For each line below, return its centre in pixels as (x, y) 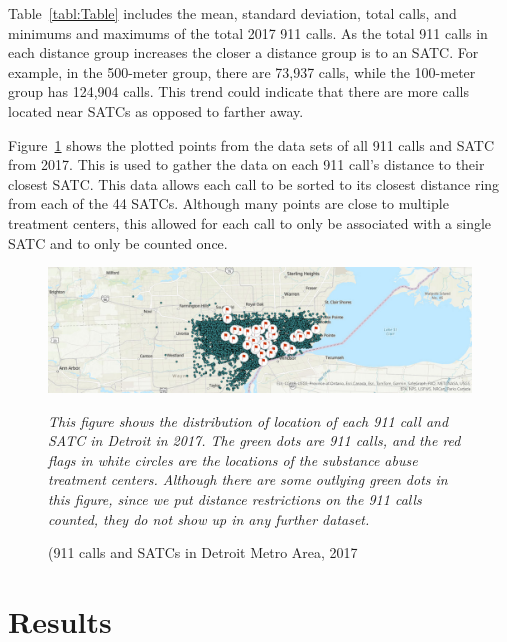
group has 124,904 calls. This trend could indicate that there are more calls (238, 91)
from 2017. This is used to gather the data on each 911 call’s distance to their (246, 164)
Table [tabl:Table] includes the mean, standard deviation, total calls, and (232, 13)
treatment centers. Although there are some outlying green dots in (248, 479)
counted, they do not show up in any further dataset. (209, 518)
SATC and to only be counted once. (118, 242)
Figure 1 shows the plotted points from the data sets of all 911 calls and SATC (251, 144)
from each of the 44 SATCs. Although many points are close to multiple (228, 203)
